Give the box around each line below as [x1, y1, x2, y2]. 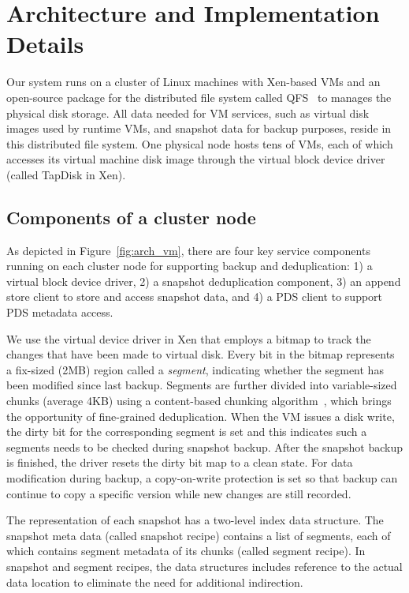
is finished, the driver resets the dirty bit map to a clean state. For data [6, 454, 353, 471]
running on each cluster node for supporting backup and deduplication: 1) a [6, 257, 373, 274]
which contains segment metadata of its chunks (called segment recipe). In [6, 542, 366, 559]
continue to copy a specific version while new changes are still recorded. [6, 485, 351, 501]
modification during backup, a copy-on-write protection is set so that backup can [6, 469, 398, 486]
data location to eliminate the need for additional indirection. [6, 573, 303, 590]
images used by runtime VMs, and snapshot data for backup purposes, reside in [6, 120, 392, 137]
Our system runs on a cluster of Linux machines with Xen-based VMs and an [6, 73, 381, 90]
